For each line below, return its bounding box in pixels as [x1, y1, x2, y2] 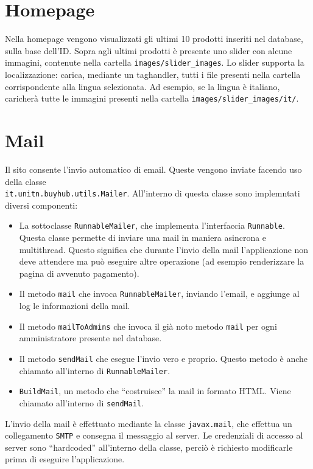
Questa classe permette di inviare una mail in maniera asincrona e [19, 231, 267, 244]
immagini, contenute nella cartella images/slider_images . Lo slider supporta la [5, 56, 304, 69]
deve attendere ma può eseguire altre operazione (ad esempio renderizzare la [19, 255, 304, 268]
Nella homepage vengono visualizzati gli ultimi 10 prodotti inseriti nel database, [5, 32, 303, 45]
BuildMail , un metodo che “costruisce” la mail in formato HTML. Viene [19, 384, 291, 397]
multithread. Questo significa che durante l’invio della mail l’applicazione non [19, 243, 309, 255]
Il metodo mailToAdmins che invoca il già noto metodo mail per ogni [19, 319, 277, 332]
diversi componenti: [5, 198, 78, 211]
